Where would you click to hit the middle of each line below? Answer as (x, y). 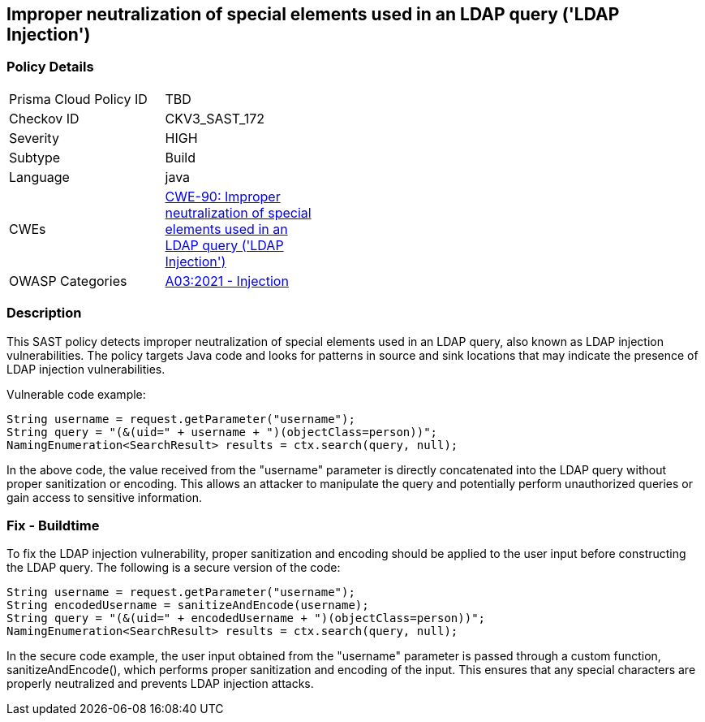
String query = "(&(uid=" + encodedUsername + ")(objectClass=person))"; (246, 618)
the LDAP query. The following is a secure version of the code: (174, 568)
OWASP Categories (68, 281)
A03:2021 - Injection (227, 281)
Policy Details (50, 67)
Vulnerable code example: (76, 394)
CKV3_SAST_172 (215, 118)
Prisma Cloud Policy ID (78, 99)
